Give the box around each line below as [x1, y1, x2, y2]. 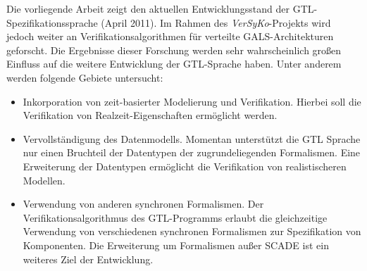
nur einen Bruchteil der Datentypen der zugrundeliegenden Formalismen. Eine [23, 145, 361, 160]
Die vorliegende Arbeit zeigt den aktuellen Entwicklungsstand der [6, 1, 290, 15]
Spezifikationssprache [6, 15, 98, 30]
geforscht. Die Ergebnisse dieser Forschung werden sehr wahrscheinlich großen [6, 42, 342, 57]
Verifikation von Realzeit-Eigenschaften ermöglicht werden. [23, 108, 278, 122]
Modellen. [23, 172, 66, 187]
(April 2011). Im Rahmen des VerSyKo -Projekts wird [101, 15, 331, 30]
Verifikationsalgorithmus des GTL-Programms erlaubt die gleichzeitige [23, 210, 328, 225]
